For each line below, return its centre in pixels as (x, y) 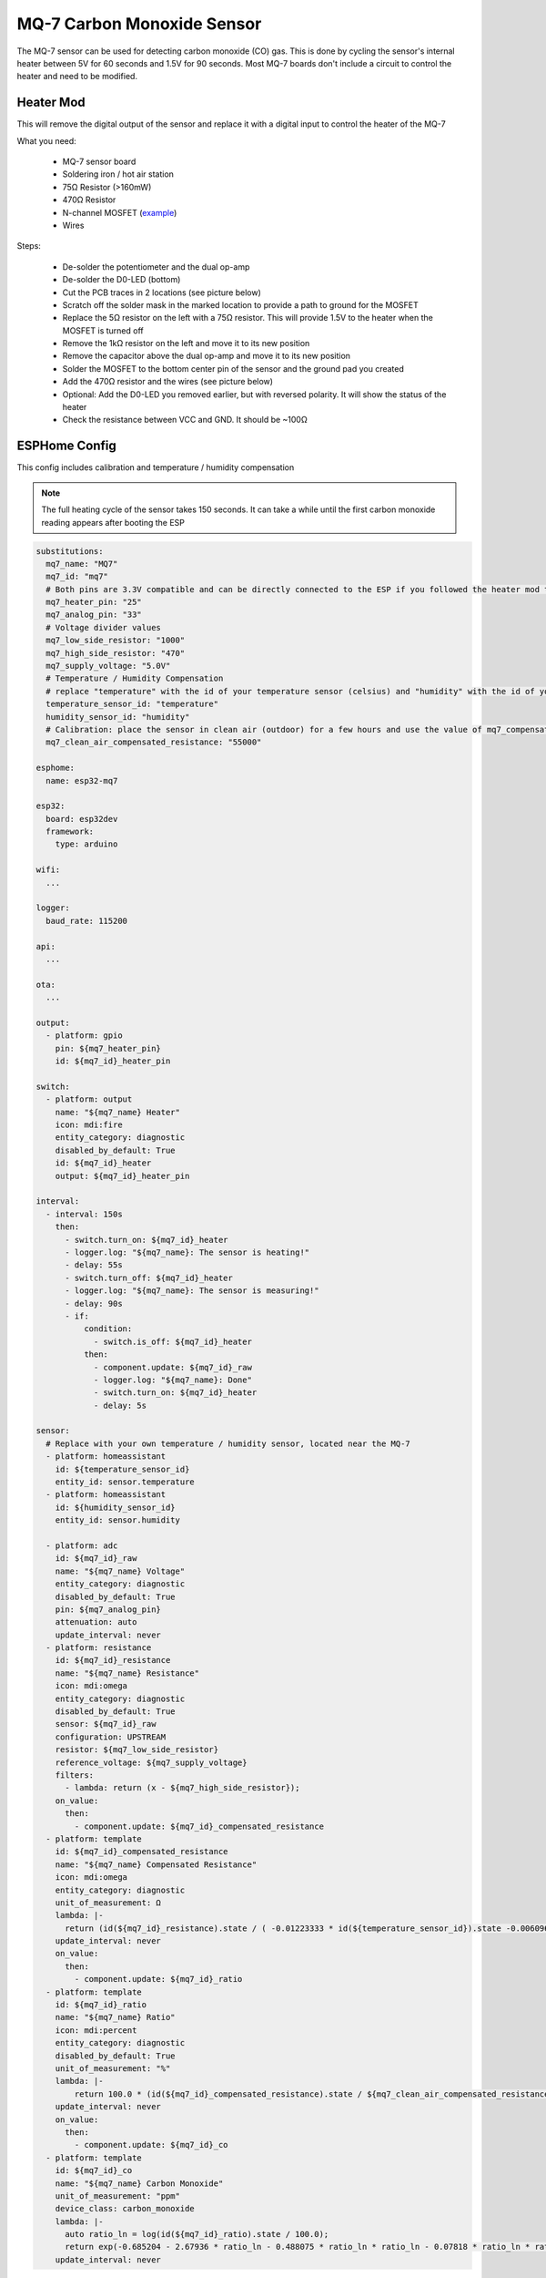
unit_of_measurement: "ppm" (118, 2196)
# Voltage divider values (103, 627)
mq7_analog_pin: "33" (94, 615)
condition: (108, 1329)
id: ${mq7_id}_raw (96, 1559)
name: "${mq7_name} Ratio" (116, 2017)
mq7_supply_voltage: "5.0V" (108, 666)
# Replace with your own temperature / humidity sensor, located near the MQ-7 (228, 1443)
